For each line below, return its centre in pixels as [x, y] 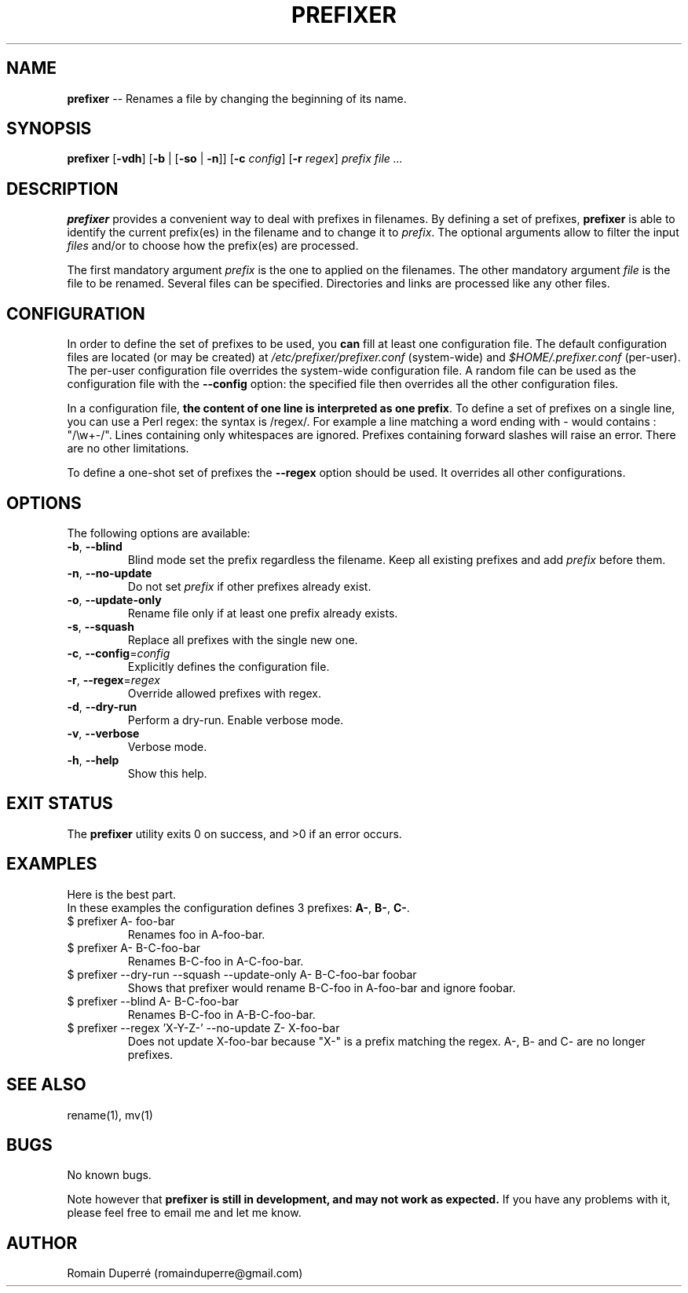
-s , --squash [101, 626]
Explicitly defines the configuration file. [229, 666]
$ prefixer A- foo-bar [121, 921]
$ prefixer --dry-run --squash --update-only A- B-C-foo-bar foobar [242, 974]
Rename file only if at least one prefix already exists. [263, 613]
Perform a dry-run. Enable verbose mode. [236, 720]
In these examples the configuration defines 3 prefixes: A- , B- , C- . [238, 907]
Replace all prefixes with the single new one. [243, 639]
